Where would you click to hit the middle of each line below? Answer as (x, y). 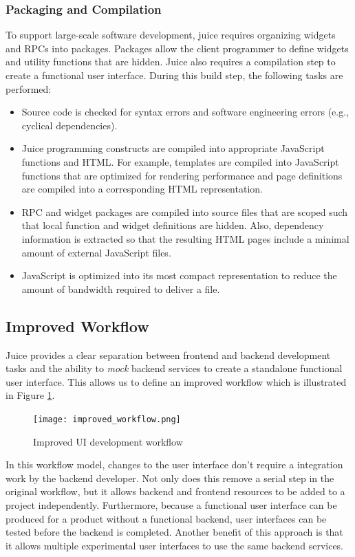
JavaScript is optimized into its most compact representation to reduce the (179, 275)
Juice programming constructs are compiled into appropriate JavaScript (173, 148)
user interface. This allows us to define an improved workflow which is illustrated (176, 381)
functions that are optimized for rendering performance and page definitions (182, 175)
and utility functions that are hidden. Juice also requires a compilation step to (171, 62)
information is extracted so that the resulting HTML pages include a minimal (185, 238)
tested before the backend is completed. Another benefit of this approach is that (174, 532)
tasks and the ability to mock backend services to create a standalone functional (174, 368)
